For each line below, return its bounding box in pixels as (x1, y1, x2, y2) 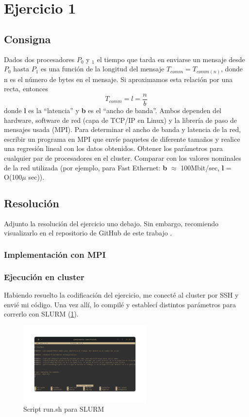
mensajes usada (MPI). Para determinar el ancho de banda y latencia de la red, (4, 124, 241, 134)
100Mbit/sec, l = (181, 162, 232, 172)
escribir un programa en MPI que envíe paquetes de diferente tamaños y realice (4, 133, 240, 144)
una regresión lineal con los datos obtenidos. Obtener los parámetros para (4, 143, 223, 153)
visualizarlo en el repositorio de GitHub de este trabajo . (4, 228, 172, 238)
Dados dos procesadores (4, 54, 75, 64)
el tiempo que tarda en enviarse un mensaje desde (97, 54, 245, 64)
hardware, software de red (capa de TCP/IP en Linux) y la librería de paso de (4, 115, 237, 125)
